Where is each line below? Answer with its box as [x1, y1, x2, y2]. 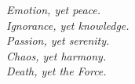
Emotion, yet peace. [6, 2, 101, 17]
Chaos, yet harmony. [6, 47, 107, 64]
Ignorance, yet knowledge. [6, 16, 130, 33]
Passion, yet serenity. [6, 32, 110, 49]
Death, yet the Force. [6, 63, 107, 79]
